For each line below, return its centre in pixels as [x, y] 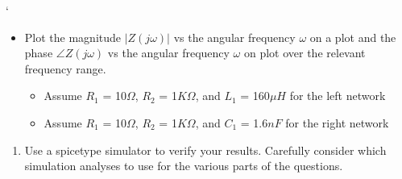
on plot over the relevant [305, 53]
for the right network [337, 122]
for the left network [338, 96]
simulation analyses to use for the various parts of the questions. [184, 166]
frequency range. [65, 68]
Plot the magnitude [73, 37]
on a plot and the [353, 37]
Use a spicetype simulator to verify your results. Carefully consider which [205, 150]
